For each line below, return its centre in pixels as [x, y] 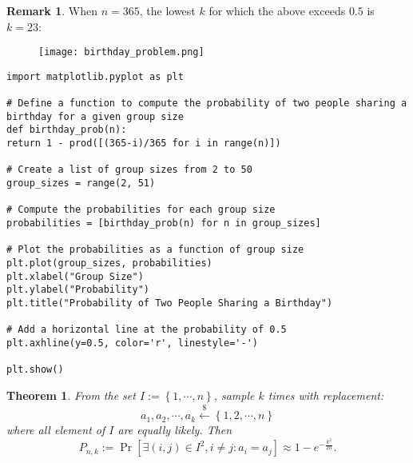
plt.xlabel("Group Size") [75, 276]
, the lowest [167, 10]
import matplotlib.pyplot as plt [95, 76]
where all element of [56, 430]
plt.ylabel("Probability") [78, 290]
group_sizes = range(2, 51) [81, 184]
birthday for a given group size [95, 116]
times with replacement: [326, 395]
